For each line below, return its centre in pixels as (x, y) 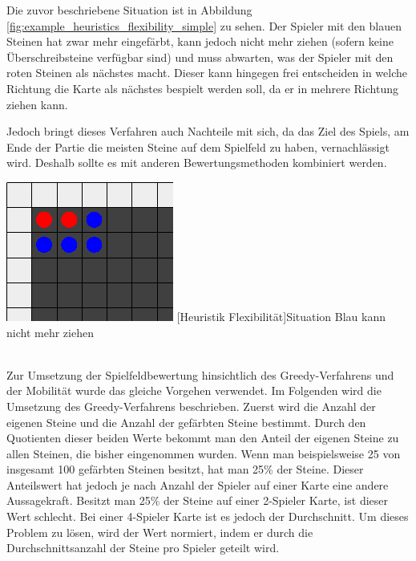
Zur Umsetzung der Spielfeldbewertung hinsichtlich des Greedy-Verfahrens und (200, 374)
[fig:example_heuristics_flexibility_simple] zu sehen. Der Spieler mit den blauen (204, 25)
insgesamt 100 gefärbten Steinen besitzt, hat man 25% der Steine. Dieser (185, 469)
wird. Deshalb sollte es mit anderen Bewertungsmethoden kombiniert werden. (197, 163)
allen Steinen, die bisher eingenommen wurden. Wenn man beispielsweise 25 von (204, 453)
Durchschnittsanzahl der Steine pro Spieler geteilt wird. (143, 548)
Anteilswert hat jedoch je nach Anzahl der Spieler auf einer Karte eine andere (198, 484)
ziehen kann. (37, 104)
